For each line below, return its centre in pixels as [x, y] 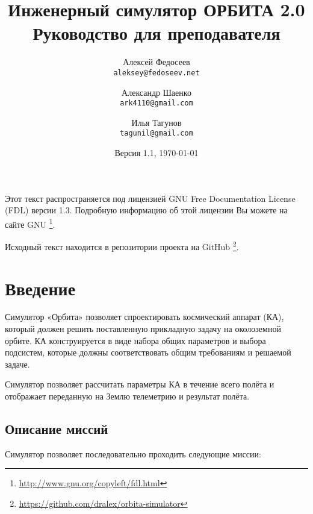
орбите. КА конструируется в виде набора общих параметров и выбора [135, 340]
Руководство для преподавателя [156, 33]
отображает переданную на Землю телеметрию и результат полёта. [127, 396]
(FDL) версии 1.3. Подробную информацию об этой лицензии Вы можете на [146, 210]
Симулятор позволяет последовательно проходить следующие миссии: [133, 453]
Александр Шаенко [156, 92]
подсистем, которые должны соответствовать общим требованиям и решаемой [148, 352]
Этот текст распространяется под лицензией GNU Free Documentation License [150, 198]
